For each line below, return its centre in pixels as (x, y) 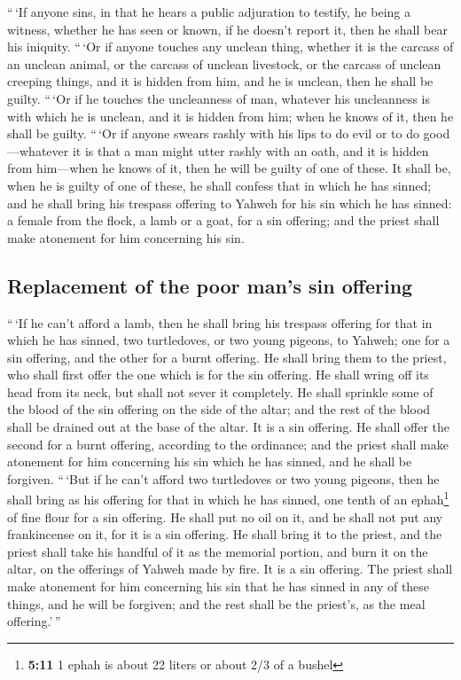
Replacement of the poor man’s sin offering (210, 285)
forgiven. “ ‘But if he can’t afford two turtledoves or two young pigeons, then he (223, 478)
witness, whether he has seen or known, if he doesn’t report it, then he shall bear (227, 29)
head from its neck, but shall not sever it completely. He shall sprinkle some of (220, 391)
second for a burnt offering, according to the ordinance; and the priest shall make (228, 444)
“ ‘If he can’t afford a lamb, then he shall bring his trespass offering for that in (220, 322)
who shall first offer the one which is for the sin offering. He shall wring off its (218, 375)
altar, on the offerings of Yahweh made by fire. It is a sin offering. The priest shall (230, 569)
